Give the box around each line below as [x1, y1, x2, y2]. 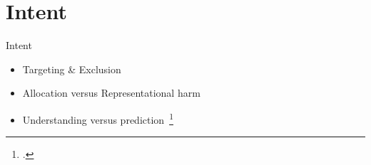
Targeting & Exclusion [22, 61, 121, 76]
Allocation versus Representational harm [22, 85, 200, 100]
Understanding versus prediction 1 [22, 110, 173, 127]
